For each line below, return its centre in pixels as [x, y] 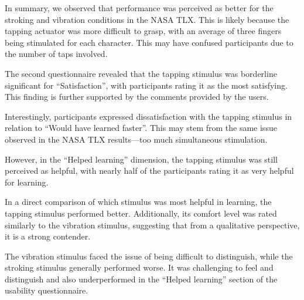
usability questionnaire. [47, 290]
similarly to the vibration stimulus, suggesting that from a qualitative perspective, [152, 225]
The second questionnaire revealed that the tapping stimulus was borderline [141, 73]
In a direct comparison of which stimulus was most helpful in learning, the [138, 202]
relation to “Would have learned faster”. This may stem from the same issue [141, 128]
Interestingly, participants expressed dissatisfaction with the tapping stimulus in [148, 116]
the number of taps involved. [56, 54]
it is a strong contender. [48, 236]
